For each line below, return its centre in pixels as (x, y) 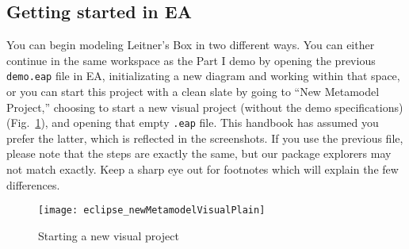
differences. (33, 184)
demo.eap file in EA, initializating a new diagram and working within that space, (203, 76)
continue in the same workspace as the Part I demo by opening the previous (191, 60)
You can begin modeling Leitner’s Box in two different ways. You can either (191, 45)
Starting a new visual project (109, 235)
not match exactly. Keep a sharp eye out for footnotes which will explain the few (203, 169)
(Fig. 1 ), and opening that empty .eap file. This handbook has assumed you (193, 123)
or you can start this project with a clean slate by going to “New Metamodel (193, 92)
